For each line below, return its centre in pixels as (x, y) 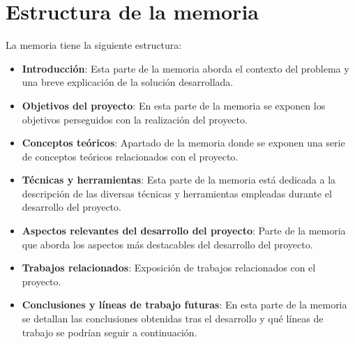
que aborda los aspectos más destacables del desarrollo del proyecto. (167, 244)
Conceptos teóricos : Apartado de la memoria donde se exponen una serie (183, 143)
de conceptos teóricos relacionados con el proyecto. (130, 156)
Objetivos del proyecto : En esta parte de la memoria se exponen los (174, 105)
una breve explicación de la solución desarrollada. (128, 82)
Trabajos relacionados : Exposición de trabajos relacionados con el (169, 268)
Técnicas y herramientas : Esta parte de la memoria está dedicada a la (179, 180)
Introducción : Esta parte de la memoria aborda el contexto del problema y (186, 68)
